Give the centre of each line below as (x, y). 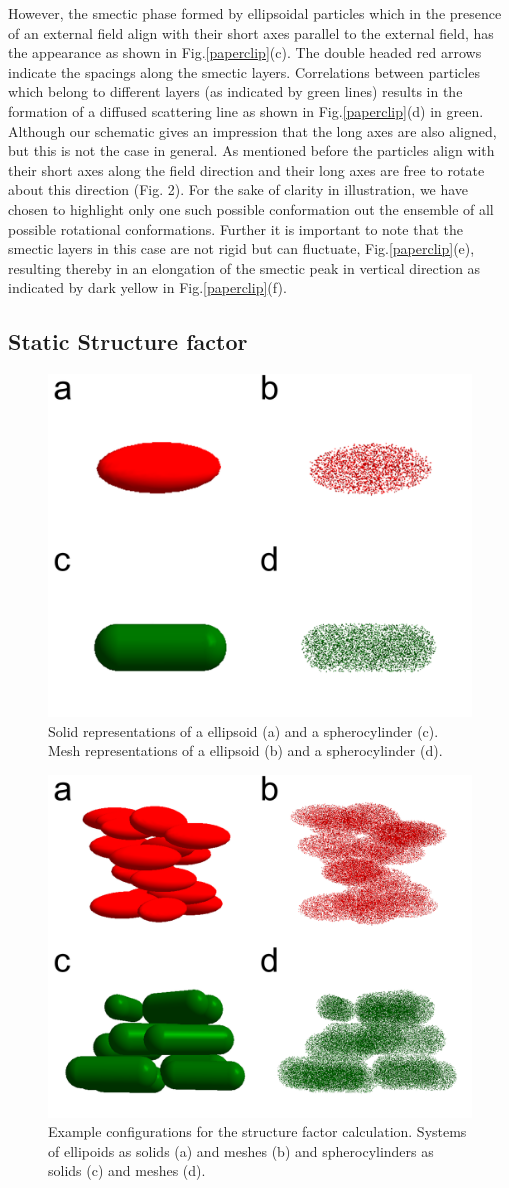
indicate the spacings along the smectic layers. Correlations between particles (244, 71)
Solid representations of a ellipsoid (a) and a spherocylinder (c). (243, 730)
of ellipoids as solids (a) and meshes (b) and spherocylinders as (241, 1150)
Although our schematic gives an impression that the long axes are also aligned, (252, 130)
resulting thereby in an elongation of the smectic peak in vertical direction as (244, 267)
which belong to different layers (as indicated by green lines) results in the (235, 91)
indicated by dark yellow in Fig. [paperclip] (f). (147, 287)
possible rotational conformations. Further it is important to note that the (235, 228)
